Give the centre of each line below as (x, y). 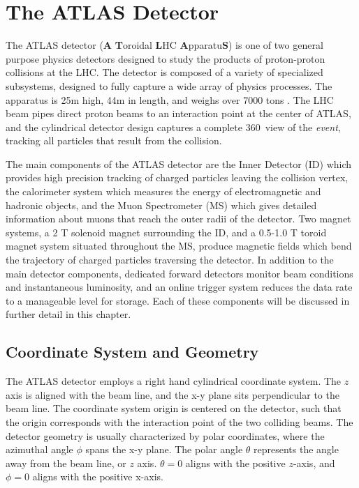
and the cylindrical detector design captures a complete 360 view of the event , (173, 127)
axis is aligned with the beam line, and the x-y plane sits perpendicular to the (173, 394)
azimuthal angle (39, 449)
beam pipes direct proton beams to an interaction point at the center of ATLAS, (178, 113)
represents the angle (296, 449)
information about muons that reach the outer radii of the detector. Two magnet (178, 219)
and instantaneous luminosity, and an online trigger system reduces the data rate (179, 287)
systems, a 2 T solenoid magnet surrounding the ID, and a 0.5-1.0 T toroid (166, 232)
